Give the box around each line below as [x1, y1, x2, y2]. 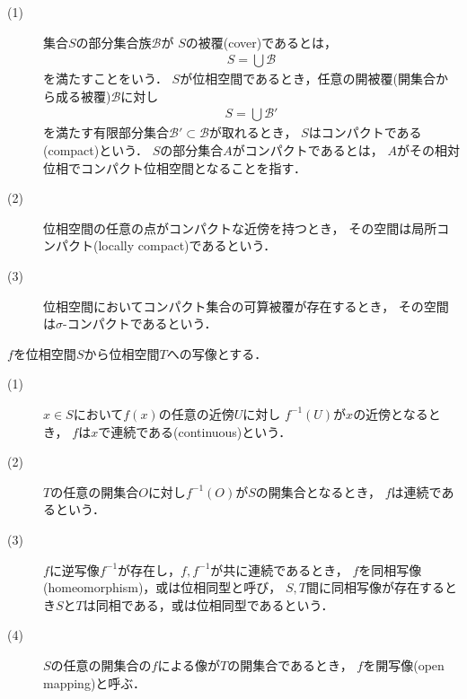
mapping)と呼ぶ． [43, 673, 146, 692]
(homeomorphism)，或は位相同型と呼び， [43, 578, 282, 597]
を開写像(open [363, 655, 445, 674]
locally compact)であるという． [98, 236, 277, 255]
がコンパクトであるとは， [232, 141, 383, 160]
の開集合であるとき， [227, 655, 353, 674]
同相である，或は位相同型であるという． [95, 595, 334, 614]
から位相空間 [84, 344, 160, 363]
